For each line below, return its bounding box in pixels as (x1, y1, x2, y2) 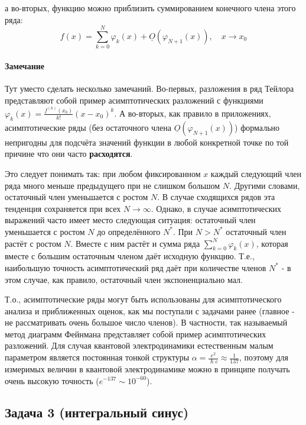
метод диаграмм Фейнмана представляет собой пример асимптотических (5, 327, 266, 340)
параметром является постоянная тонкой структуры (5, 351, 190, 363)
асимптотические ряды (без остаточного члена (5, 121, 172, 133)
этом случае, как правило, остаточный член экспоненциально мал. (5, 273, 243, 285)
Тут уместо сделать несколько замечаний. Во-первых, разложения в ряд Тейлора (5, 82, 294, 95)
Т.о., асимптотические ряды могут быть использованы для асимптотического (5, 293, 282, 305)
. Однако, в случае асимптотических (151, 202, 282, 214)
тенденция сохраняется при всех (5, 202, 121, 214)
